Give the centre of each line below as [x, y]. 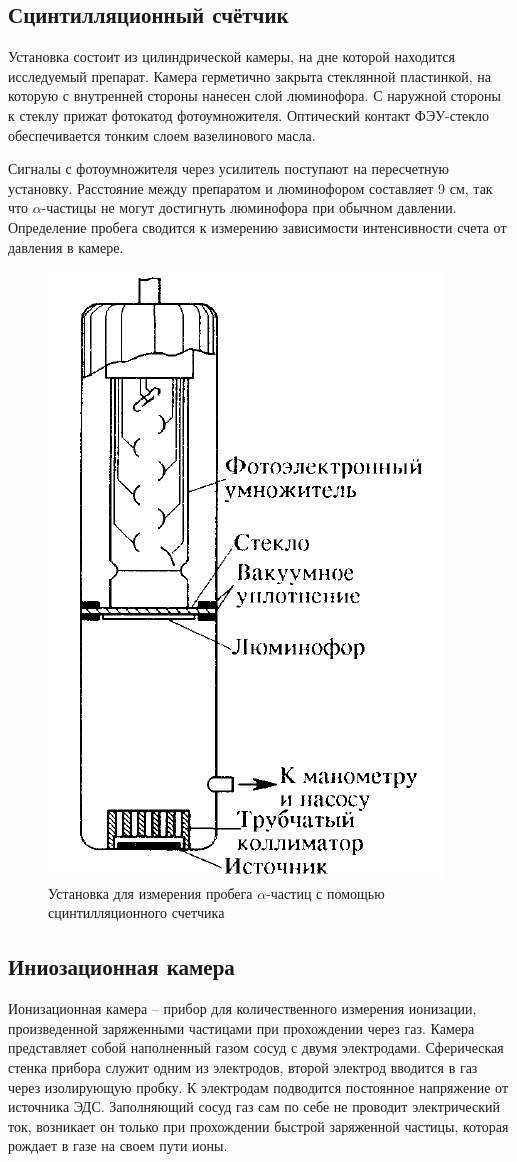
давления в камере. [66, 246]
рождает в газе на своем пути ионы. [118, 1145]
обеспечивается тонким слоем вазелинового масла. [162, 134]
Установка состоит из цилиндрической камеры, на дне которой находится [231, 56]
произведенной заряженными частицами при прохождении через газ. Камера [241, 1027]
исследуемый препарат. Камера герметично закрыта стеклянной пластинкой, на [250, 75]
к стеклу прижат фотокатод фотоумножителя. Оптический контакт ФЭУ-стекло [249, 114]
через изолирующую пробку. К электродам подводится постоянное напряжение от [258, 1086]
